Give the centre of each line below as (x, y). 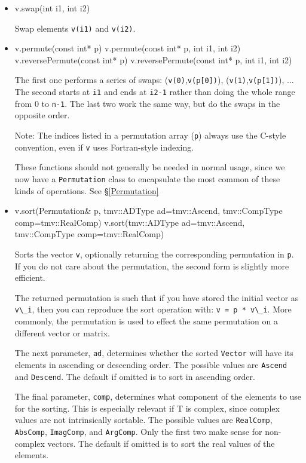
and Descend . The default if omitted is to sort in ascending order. (135, 376)
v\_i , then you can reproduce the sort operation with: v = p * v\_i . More (153, 309)
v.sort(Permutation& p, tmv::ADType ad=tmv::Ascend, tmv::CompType (149, 211)
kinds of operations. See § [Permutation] (87, 190)
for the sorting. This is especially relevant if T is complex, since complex (147, 408)
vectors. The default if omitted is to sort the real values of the (161, 443)
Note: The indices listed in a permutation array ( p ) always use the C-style (150, 135)
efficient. (30, 278)
